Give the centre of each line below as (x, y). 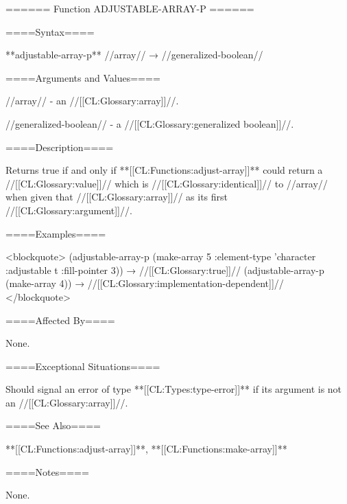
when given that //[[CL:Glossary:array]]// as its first (117, 197)
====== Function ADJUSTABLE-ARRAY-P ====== (130, 8)
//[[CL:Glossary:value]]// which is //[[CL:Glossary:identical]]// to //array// (167, 183)
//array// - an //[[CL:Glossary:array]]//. (92, 101)
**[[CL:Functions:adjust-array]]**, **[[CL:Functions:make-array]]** (146, 449)
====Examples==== (56, 233)
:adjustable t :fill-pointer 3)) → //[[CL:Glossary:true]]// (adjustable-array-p (165, 270)
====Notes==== (47, 471)
